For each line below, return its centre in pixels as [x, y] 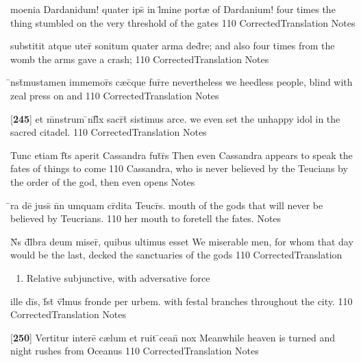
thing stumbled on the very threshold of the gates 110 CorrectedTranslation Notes [183, 22]
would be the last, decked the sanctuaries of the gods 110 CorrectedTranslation [176, 255]
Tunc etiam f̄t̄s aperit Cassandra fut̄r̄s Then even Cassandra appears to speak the [182, 155]
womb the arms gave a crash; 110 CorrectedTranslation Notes [140, 59]
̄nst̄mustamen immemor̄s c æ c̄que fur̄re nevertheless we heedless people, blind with [182, 82]
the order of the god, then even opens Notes [103, 181]
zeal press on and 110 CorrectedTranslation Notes [115, 95]
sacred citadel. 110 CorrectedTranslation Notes [109, 132]
